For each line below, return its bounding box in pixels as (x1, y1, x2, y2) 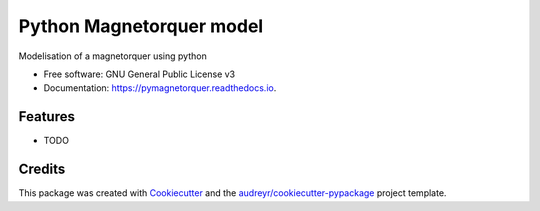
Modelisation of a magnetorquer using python (18, 50, 207, 62)
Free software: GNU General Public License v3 (43, 68, 236, 80)
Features (18, 108, 75, 125)
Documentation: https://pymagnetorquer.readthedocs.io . (43, 82, 277, 94)
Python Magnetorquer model (18, 15, 264, 37)
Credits (18, 161, 66, 178)
